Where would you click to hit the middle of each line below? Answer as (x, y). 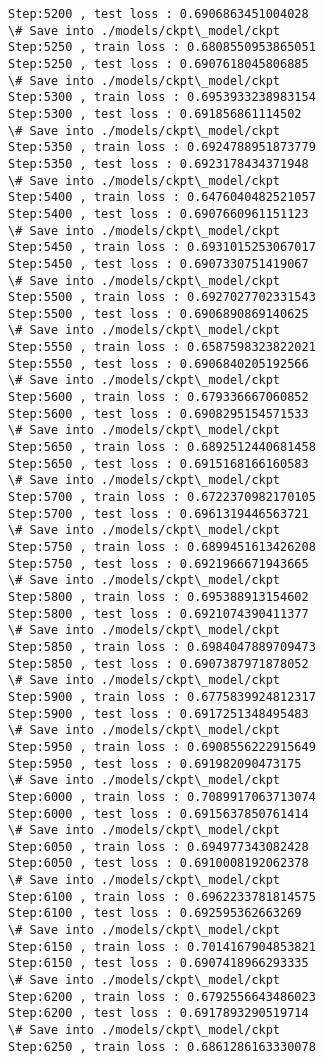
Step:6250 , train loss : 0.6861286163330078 (162, 1046)
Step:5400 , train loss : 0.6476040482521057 (162, 197)
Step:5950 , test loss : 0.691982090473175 (155, 763)
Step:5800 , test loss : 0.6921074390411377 (158, 613)
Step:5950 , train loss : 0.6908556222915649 (162, 746)
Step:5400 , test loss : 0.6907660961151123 (158, 213)
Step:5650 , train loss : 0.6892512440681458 (162, 447)
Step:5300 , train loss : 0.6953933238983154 (162, 97)
